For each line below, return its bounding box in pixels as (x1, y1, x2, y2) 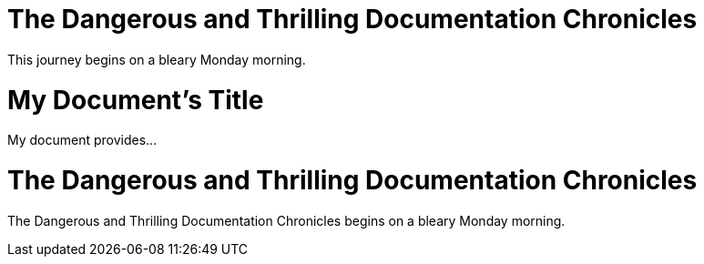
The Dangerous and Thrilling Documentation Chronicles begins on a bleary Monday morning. (7, 212, 566, 228)
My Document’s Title (7, 84, 264, 116)
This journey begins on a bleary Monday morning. (7, 51, 306, 67)
